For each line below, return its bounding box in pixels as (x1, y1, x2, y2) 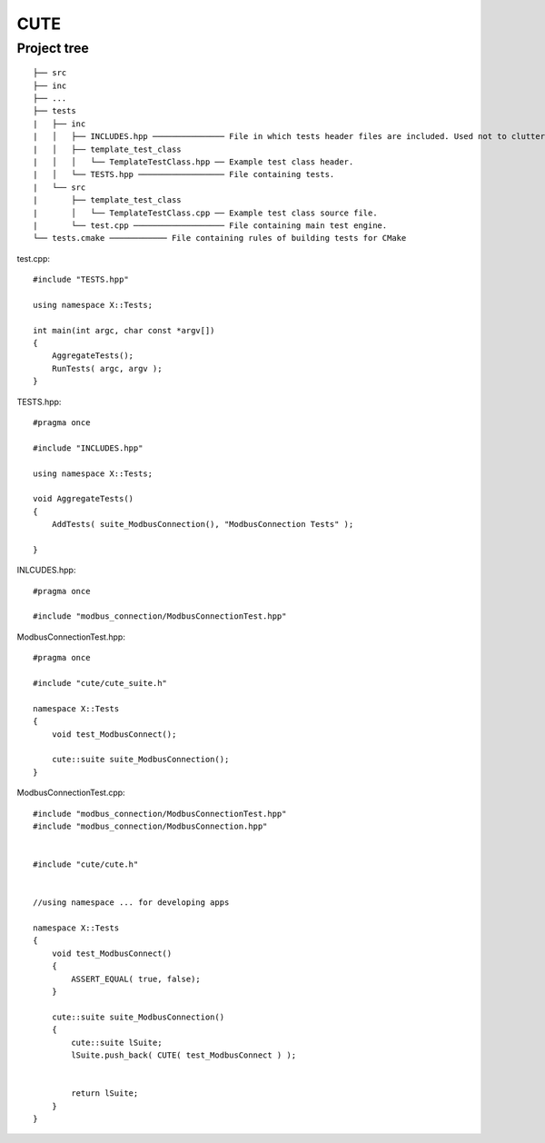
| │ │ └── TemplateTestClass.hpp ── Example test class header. (33, 156, 354, 167)
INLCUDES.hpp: (16, 564, 76, 576)
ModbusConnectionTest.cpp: (16, 787, 126, 799)
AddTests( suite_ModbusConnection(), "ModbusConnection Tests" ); (51, 519, 354, 530)
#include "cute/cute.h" (33, 860, 139, 870)
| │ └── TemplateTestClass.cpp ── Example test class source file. (33, 207, 378, 218)
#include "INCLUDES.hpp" (33, 442, 144, 453)
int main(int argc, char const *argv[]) (33, 325, 215, 335)
